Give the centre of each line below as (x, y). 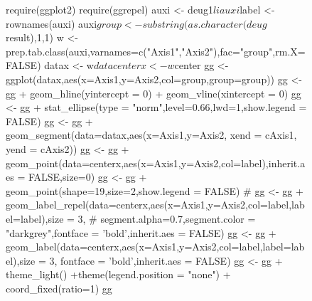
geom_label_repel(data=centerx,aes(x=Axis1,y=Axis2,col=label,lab (155, 205)
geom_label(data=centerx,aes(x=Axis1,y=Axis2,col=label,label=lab (155, 247)
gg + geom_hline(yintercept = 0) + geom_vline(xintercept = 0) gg (154, 93)
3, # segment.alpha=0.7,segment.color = (167, 218)
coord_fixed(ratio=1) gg (59, 288)
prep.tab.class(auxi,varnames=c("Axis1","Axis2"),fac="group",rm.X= (156, 51)
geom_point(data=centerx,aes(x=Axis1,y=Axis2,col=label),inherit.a (156, 163)
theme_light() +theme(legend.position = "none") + (118, 274)
